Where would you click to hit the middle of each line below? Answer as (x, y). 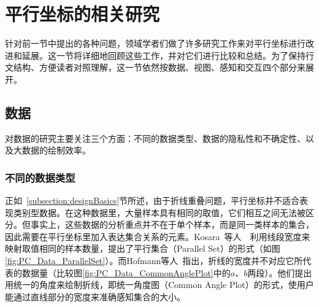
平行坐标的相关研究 (83, 14)
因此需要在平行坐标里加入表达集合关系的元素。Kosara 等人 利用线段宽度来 (158, 236)
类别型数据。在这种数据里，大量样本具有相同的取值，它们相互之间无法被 (159, 212)
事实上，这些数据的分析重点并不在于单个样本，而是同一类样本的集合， (172, 224)
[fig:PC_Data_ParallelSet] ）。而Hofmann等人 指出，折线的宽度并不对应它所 (154, 261)
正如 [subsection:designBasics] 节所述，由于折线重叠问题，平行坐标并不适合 (152, 200)
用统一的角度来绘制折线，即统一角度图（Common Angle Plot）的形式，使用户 (159, 285)
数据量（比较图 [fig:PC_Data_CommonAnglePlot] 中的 (126, 272)
